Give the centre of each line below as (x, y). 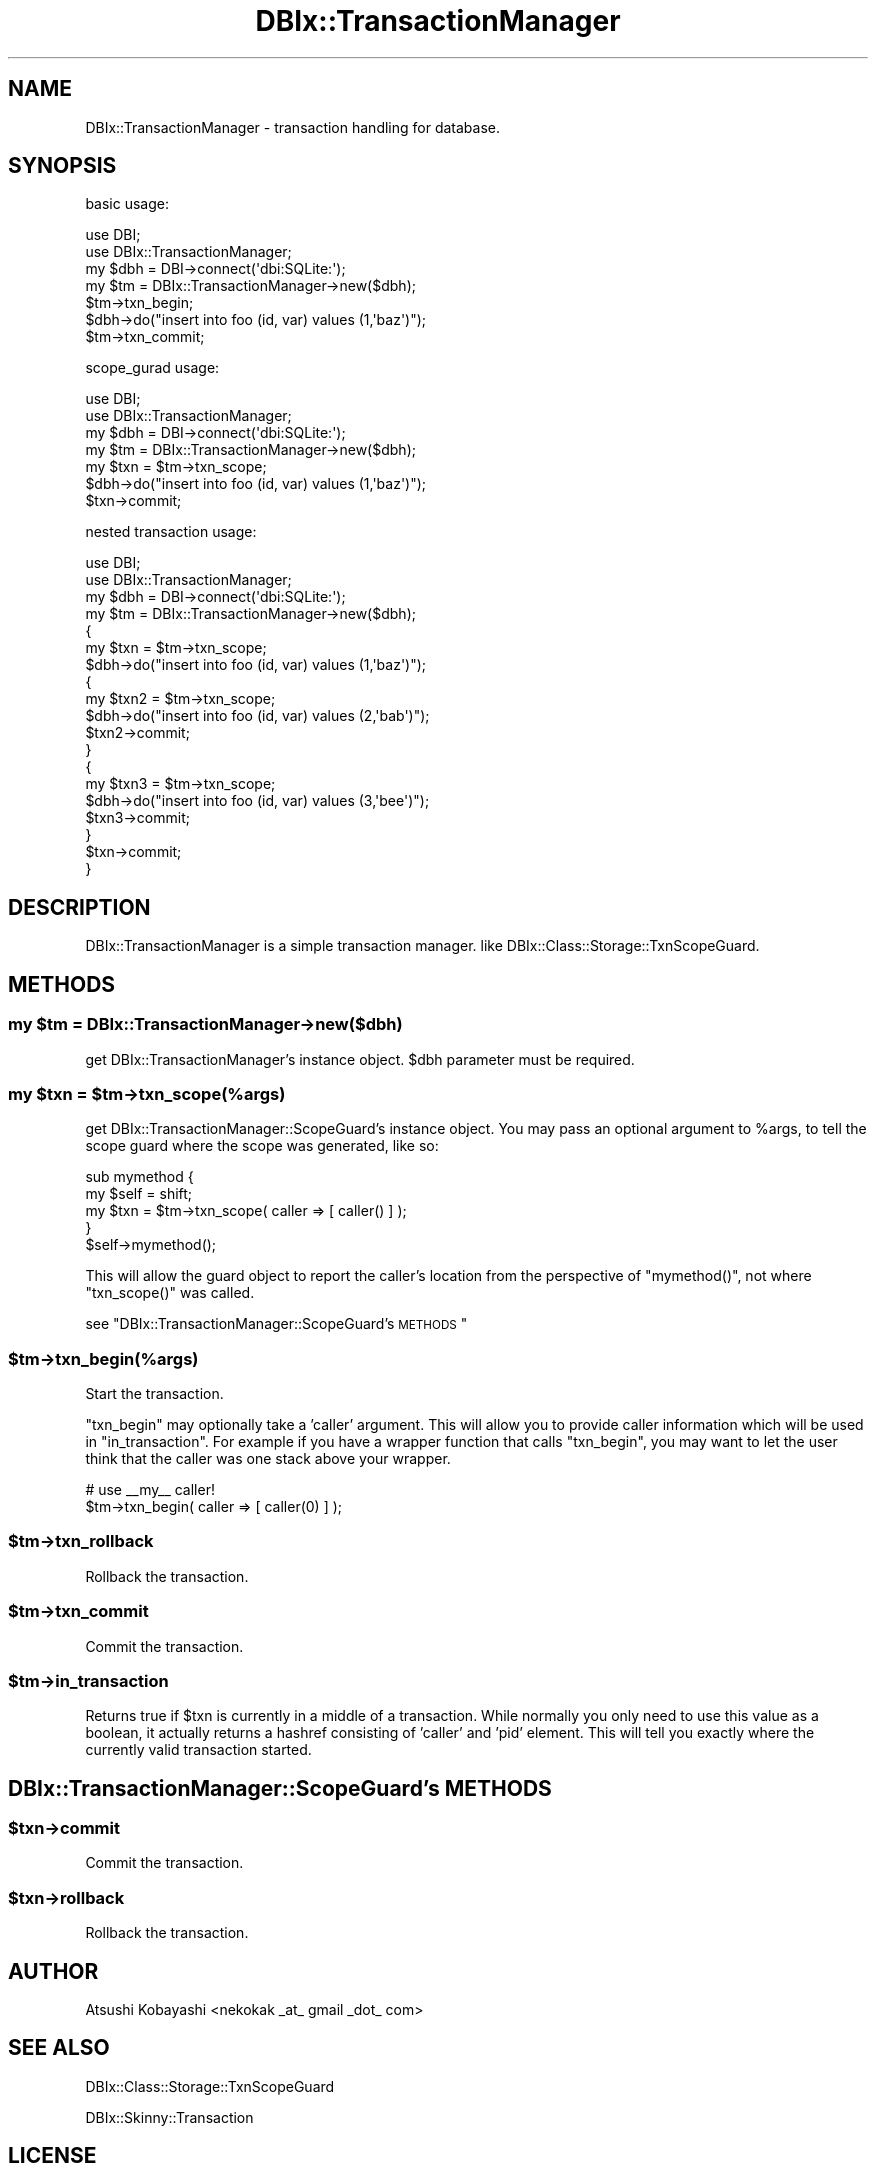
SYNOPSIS (62, 166)
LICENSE (52, 2156)
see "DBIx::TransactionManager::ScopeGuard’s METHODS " (276, 1324)
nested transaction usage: (171, 532)
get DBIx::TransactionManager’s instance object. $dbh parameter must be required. (360, 1059)
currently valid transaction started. (198, 1750)
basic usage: (127, 204)
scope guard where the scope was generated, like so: (262, 1146)
